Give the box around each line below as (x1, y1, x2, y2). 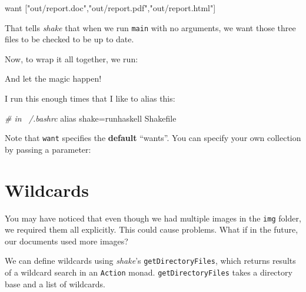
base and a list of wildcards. (5, 277, 105, 290)
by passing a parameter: (5, 143, 91, 155)
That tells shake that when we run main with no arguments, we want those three (5, 21, 296, 33)
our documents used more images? (5, 234, 128, 247)
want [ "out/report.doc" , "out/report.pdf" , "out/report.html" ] (5, 2, 216, 14)
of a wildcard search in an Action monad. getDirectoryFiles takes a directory (5, 266, 292, 278)
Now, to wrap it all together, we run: (5, 52, 138, 65)
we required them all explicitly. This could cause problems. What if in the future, (5, 223, 298, 236)
